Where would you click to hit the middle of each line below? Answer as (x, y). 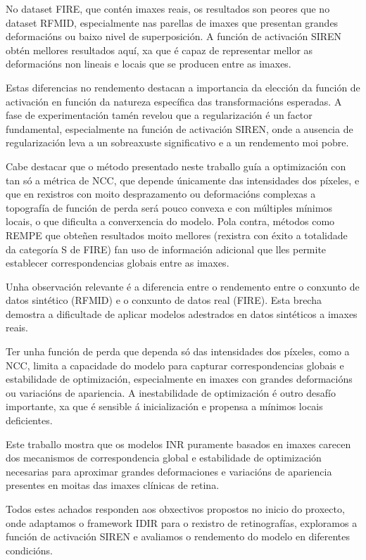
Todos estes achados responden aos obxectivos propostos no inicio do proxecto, (175, 509)
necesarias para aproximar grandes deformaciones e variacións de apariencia (169, 471)
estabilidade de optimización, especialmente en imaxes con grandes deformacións (179, 379)
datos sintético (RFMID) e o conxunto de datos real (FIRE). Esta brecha (164, 300)
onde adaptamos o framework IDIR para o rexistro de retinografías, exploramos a (182, 522)
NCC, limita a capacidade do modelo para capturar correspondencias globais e (175, 365)
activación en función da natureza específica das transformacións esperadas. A (174, 101)
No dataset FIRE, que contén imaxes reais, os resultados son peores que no (168, 8)
